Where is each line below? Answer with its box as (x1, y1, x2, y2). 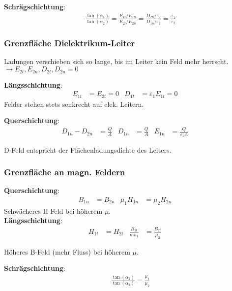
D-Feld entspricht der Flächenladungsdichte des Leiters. (4, 145, 172, 155)
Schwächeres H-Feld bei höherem (4, 205, 103, 216)
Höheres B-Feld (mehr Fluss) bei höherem (4, 246, 130, 257)
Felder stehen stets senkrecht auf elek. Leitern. (4, 98, 144, 109)
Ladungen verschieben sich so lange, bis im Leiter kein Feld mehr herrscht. (4, 56, 229, 66)
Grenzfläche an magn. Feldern (4, 165, 125, 178)
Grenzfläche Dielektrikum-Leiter (4, 37, 135, 49)
